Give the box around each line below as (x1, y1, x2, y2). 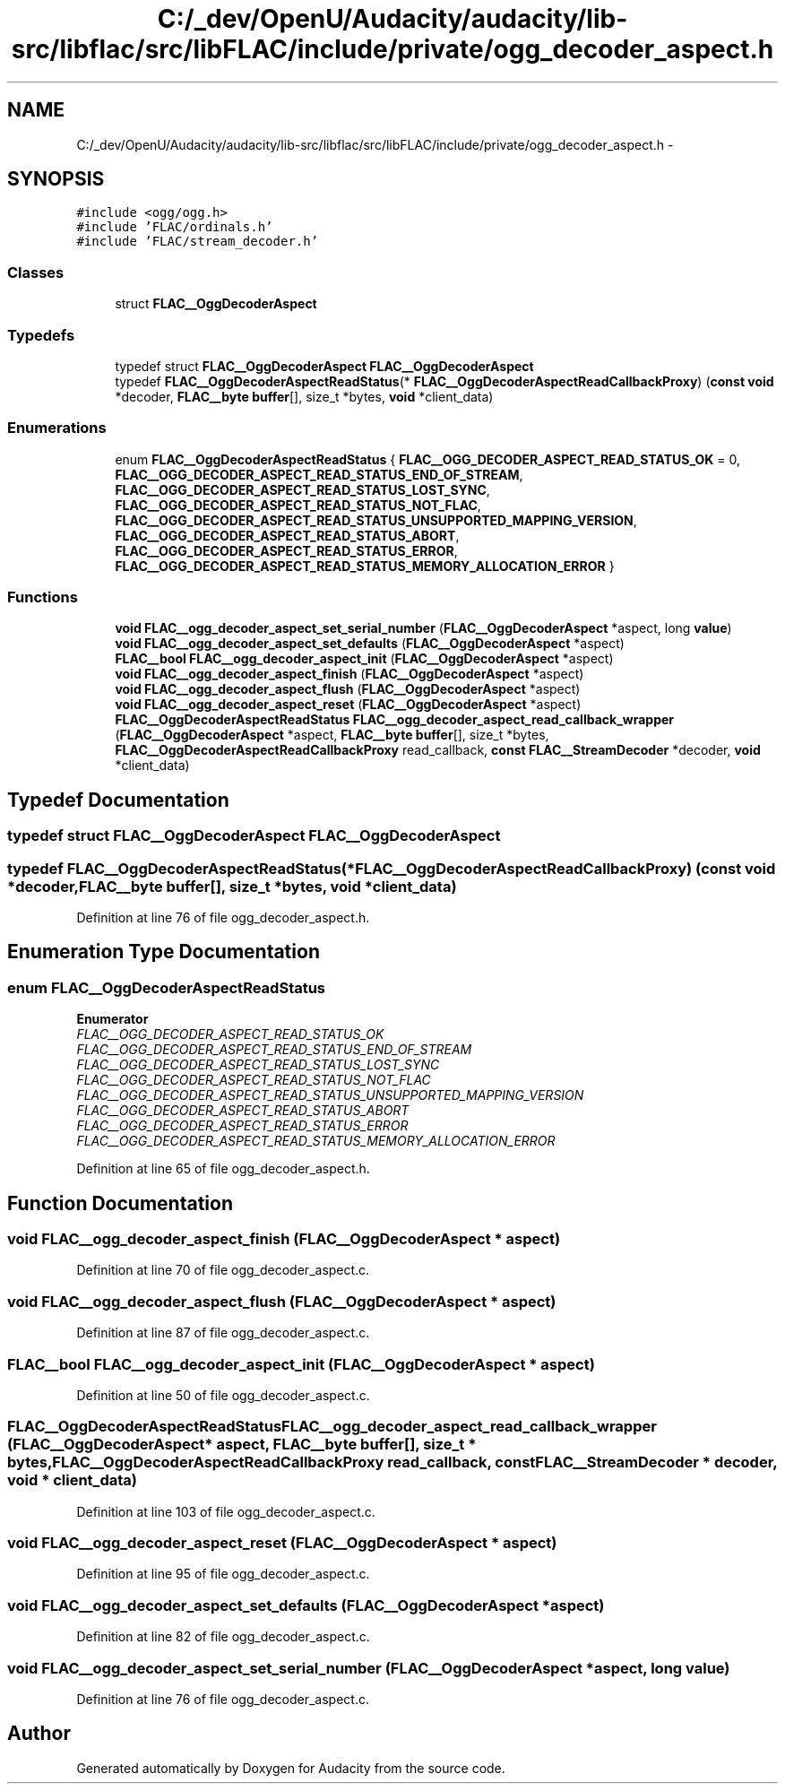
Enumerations (7, 419, 107, 437)
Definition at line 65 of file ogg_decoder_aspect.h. (76, 1161, 370, 1177)
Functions (7, 588, 78, 607)
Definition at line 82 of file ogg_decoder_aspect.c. (76, 1629, 370, 1645)
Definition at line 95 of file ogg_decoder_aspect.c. (76, 1566, 370, 1582)
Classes (7, 263, 65, 281)
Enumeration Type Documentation (7, 940, 320, 964)
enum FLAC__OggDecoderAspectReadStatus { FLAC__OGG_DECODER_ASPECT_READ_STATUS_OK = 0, (115, 451, 741, 467)
